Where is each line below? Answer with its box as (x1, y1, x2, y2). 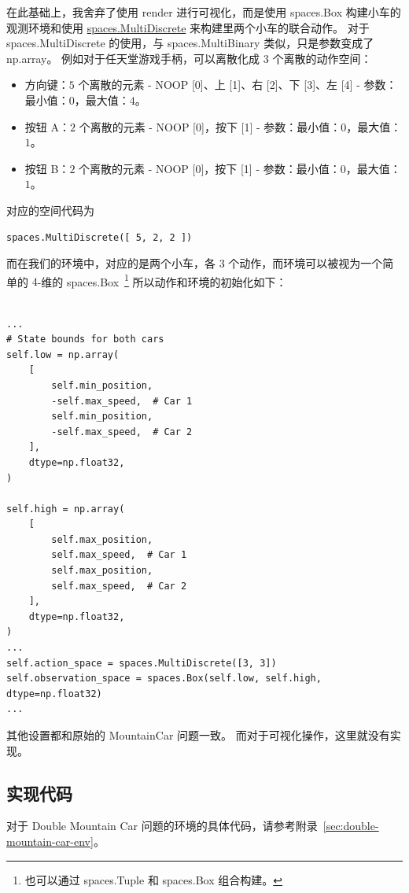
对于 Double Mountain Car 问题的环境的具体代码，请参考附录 (6, 817, 318, 834)
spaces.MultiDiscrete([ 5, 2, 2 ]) (6, 231, 193, 243)
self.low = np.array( (6, 349, 120, 360)
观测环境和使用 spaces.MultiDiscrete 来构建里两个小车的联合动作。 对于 (6, 19, 370, 35)
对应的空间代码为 (6, 201, 94, 218)
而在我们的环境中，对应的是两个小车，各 (6, 255, 216, 271)
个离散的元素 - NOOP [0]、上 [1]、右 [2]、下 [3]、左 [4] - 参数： (78, 76, 397, 93)
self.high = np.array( (6, 503, 125, 515)
